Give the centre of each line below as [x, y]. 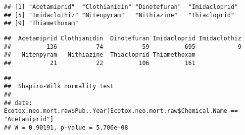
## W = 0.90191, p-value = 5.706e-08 [66, 127]
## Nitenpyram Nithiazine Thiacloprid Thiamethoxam [100, 55]
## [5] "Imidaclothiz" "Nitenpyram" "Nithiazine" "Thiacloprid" [119, 15]
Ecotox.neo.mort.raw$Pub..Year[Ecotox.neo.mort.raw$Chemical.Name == [121, 111]
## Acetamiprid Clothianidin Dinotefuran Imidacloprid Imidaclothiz [123, 38]
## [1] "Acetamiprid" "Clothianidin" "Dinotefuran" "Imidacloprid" [121, 7]
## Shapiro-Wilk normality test [59, 86]
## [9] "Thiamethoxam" [41, 23]
